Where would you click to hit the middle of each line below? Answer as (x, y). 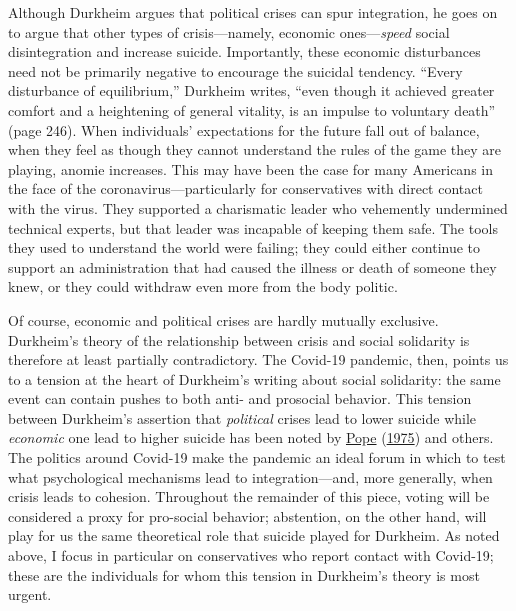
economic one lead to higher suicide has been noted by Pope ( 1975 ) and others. (251, 437)
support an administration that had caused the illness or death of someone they (252, 266)
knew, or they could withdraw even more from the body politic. (203, 286)
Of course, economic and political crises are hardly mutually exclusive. (223, 319)
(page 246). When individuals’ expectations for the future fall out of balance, (244, 129)
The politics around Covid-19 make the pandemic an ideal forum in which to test (257, 457)
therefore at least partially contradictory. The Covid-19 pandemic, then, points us (258, 359)
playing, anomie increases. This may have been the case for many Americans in (250, 168)
